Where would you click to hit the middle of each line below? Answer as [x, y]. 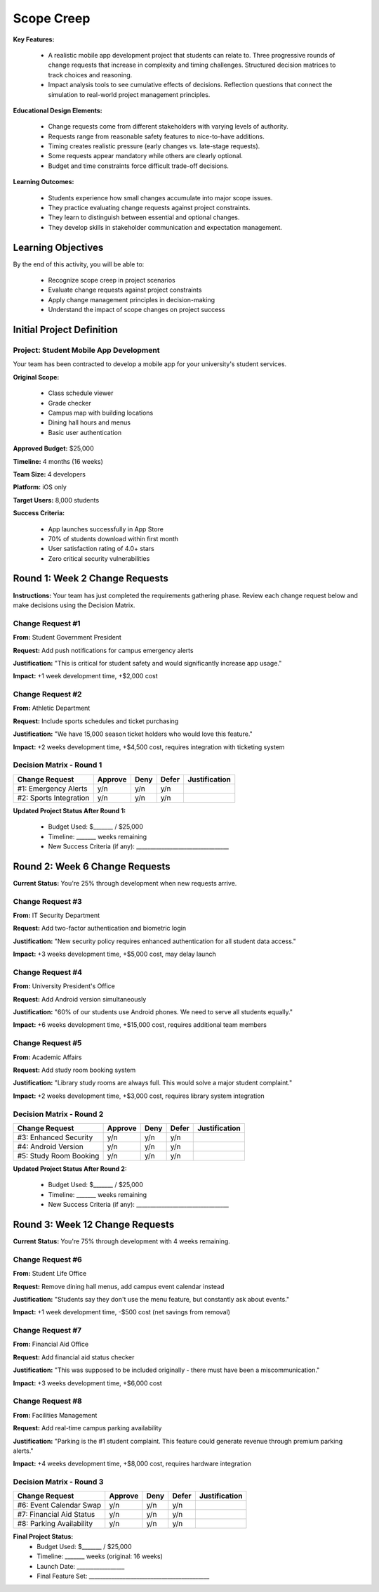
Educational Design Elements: [58, 110]
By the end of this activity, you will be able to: [79, 264]
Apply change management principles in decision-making [132, 299]
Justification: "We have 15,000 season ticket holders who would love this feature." [133, 734]
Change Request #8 [47, 1401]
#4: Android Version [51, 1146]
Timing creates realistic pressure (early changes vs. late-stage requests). [154, 146]
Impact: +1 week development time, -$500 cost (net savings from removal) [122, 1312]
